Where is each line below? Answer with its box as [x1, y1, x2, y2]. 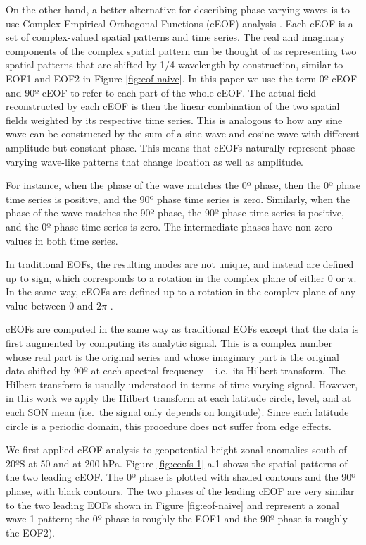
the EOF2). [6, 525, 56, 539]
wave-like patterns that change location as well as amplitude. [40, 154, 304, 169]
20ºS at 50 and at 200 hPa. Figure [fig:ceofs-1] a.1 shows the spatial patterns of [6, 455, 348, 470]
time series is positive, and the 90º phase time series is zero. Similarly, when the [6, 191, 351, 206]
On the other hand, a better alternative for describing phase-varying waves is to [6, 2, 350, 16]
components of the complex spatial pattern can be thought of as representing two [6, 43, 357, 58]
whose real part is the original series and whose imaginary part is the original [6, 349, 340, 364]
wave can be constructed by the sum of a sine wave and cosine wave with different [6, 126, 360, 141]
